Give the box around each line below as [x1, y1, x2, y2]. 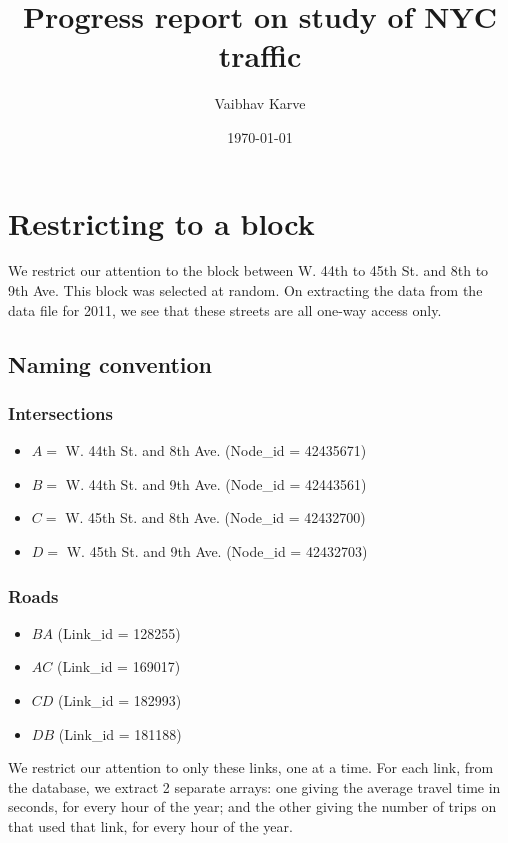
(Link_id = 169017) [56, 656, 181, 677]
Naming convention [8, 348, 213, 379]
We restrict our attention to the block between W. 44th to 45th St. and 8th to [8, 260, 489, 281]
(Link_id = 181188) [58, 723, 182, 744]
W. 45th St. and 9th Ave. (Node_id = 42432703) [66, 541, 368, 561]
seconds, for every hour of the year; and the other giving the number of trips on [8, 796, 497, 817]
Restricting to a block [8, 202, 315, 243]
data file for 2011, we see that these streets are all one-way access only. [8, 299, 442, 320]
